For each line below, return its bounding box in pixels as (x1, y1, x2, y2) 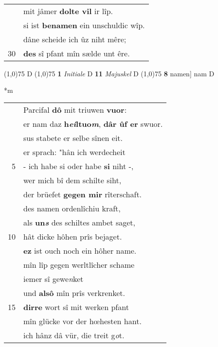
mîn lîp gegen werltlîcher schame (23, 259, 135, 271)
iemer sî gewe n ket (23, 273, 84, 285)
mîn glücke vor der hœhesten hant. (23, 315, 142, 327)
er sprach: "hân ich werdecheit (23, 146, 126, 158)
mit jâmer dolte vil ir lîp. (23, 5, 113, 17)
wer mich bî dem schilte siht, (23, 174, 122, 186)
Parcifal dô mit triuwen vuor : (23, 104, 127, 116)
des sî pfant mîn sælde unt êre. (23, 48, 130, 59)
